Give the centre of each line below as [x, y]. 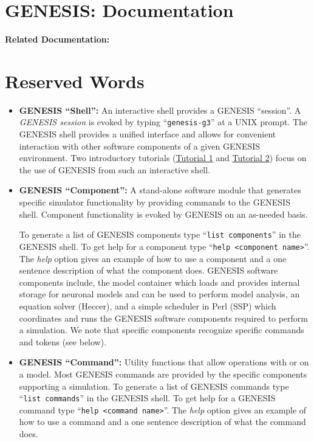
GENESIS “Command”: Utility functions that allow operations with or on [164, 362]
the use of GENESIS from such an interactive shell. [115, 169]
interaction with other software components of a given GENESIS [140, 146]
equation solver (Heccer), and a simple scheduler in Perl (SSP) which [148, 306]
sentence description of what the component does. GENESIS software [148, 270]
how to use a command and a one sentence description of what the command [162, 422]
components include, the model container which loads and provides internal [159, 282]
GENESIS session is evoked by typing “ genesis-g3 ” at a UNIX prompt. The [163, 122]
